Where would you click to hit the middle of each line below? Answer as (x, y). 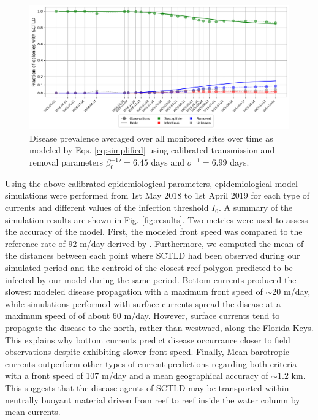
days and (168, 162)
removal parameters (66, 162)
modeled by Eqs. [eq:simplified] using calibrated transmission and (152, 150)
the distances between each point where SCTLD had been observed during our (153, 255)
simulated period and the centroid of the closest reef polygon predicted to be (149, 268)
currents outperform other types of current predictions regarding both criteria (151, 363)
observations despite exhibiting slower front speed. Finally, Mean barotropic (147, 352)
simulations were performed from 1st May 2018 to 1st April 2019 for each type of (157, 195)
